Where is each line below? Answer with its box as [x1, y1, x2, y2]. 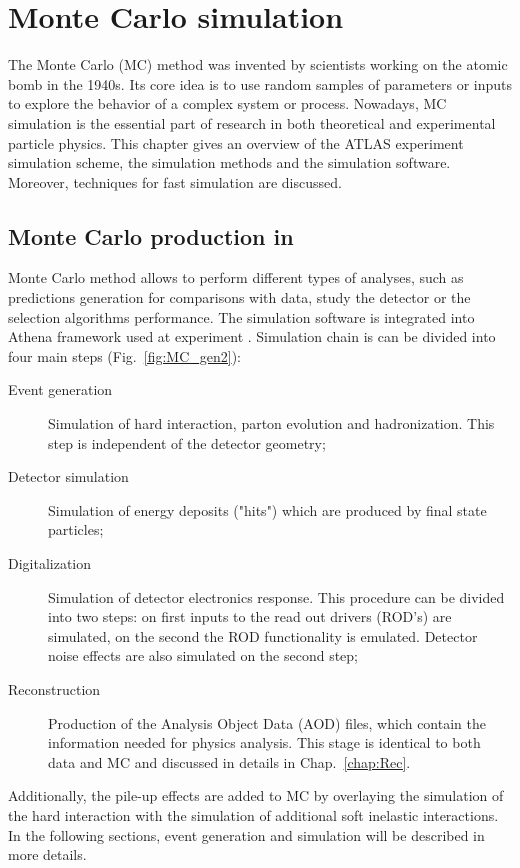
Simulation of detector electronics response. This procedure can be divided [48, 586, 505, 607]
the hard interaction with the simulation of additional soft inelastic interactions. [8, 804, 499, 825]
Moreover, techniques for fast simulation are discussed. [8, 171, 342, 192]
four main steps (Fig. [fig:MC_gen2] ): [8, 345, 241, 366]
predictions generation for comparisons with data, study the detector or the [8, 287, 471, 308]
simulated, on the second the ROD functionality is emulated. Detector [48, 625, 478, 646]
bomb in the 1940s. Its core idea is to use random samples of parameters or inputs [8, 73, 512, 94]
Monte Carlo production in [8, 220, 294, 251]
